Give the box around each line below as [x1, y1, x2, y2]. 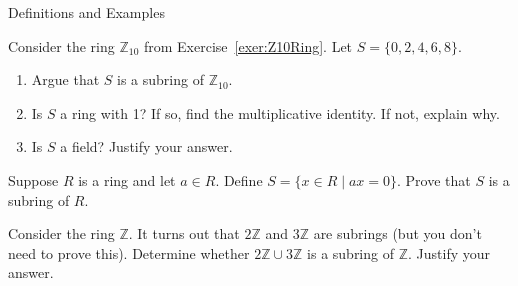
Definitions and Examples [8, 2, 165, 22]
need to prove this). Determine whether [8, 242, 250, 263]
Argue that [31, 69, 100, 90]
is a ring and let [78, 169, 176, 190]
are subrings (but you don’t [313, 223, 482, 244]
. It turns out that [128, 223, 240, 244]
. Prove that [397, 169, 471, 190]
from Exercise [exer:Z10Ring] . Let [143, 35, 353, 56]
